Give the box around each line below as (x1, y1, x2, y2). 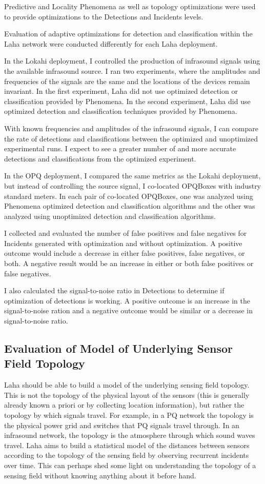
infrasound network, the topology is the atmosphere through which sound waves (4, 430, 255, 440)
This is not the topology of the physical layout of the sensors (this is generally (4, 389, 250, 400)
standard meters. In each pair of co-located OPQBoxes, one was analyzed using (4, 190, 253, 201)
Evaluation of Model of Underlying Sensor (4, 340, 233, 356)
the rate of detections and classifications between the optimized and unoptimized (4, 133, 258, 144)
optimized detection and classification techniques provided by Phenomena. (4, 106, 237, 116)
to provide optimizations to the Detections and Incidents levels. (4, 11, 203, 22)
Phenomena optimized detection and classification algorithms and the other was (4, 200, 255, 211)
